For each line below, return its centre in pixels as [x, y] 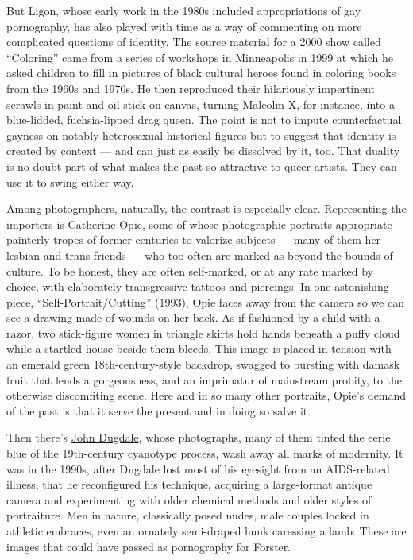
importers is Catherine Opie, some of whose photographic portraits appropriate [199, 224]
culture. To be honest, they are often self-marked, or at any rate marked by [190, 270]
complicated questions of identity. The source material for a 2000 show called [194, 42]
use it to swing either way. [70, 182]
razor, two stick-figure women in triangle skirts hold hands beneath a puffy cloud [203, 332]
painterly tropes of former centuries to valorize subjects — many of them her [194, 239]
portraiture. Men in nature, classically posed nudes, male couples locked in [188, 515]
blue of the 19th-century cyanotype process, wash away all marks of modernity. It [205, 453]
